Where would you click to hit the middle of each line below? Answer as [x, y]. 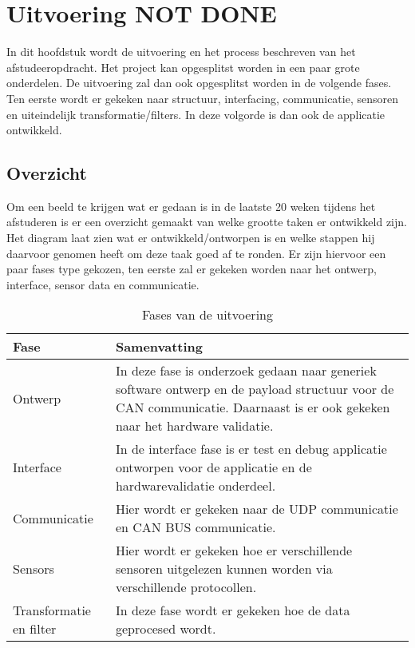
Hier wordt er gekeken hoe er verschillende [234, 551]
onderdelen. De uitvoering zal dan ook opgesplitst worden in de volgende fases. [199, 83]
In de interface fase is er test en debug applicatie [251, 449]
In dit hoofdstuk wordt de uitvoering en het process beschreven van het [181, 52]
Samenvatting [159, 347]
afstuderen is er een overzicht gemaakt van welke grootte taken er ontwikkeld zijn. [207, 222]
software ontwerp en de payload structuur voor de [255, 389]
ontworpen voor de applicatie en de [213, 467]
